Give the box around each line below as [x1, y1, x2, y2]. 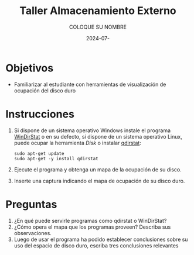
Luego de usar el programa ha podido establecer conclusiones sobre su [13, 236, 188, 243]
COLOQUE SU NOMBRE [69, 23, 127, 30]
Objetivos [5, 61, 54, 74]
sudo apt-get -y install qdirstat [13, 156, 98, 161]
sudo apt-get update [13, 150, 64, 156]
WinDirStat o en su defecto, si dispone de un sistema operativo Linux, [13, 133, 182, 140]
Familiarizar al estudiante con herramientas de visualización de [13, 81, 166, 88]
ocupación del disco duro [13, 87, 76, 94]
